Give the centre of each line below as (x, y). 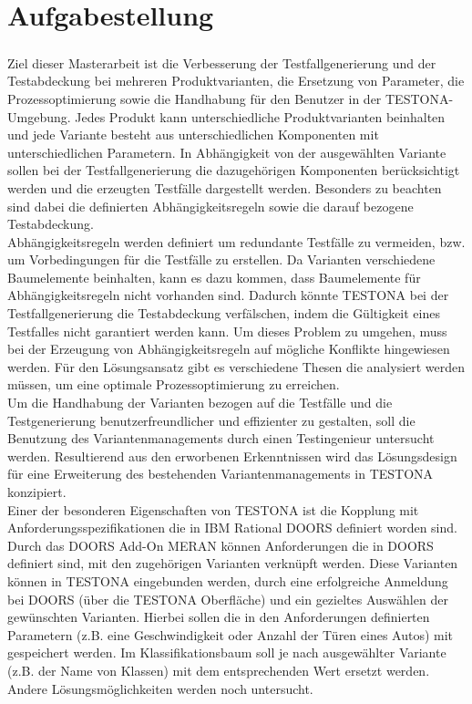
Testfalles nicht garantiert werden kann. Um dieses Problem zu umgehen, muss (227, 331)
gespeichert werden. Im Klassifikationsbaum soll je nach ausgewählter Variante (227, 652)
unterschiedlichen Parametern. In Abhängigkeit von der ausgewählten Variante (227, 152)
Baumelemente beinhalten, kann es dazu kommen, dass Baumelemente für (214, 277)
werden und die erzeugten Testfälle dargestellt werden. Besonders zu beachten (225, 187)
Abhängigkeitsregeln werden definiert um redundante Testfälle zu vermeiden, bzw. (236, 241)
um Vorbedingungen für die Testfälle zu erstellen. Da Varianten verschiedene (221, 259)
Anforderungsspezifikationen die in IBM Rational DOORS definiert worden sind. (232, 528)
